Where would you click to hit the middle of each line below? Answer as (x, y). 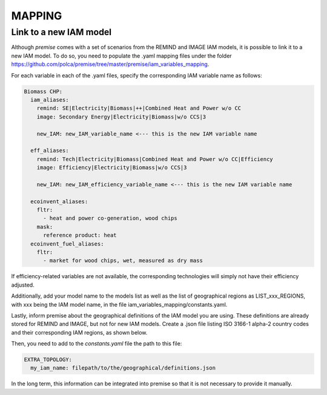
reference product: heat (80, 235)
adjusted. (23, 285)
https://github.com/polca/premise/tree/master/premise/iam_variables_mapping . (110, 64)
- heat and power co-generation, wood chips (111, 218)
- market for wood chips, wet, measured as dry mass (123, 261)
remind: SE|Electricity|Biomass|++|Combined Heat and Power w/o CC (139, 108)
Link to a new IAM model (61, 32)
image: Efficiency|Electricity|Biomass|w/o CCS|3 (112, 168)
